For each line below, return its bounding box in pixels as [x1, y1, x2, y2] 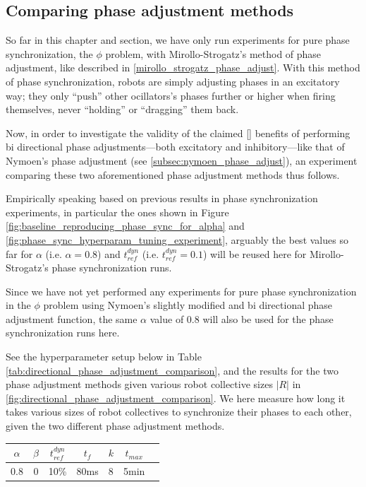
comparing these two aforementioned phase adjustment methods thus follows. [6, 167, 340, 182]
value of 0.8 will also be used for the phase [150, 311, 334, 326]
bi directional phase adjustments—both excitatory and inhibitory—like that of [6, 139, 345, 154]
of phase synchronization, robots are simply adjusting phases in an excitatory [6, 74, 340, 88]
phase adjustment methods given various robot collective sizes [6, 377, 273, 392]
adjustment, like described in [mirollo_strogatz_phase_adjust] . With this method [6, 60, 360, 75]
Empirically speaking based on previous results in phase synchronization [6, 191, 318, 206]
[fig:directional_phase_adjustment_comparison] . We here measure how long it [6, 390, 346, 405]
